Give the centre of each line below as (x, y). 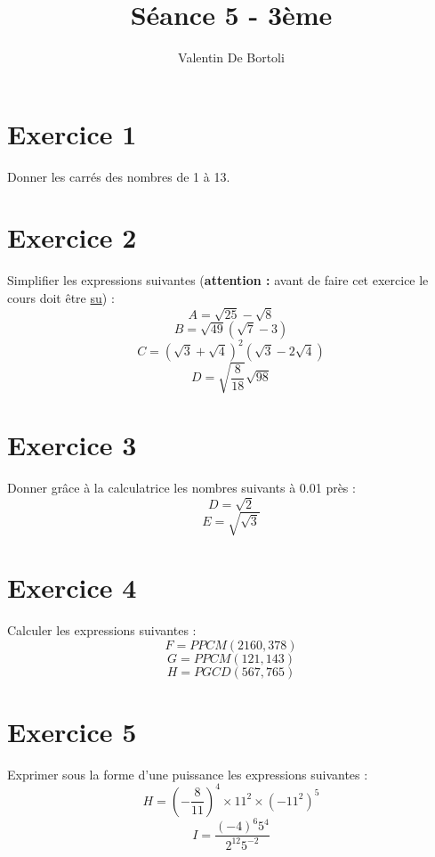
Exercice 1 (72, 133)
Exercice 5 (72, 731)
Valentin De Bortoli (231, 57)
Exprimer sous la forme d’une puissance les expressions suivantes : (188, 774)
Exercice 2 (72, 237)
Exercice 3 (72, 445)
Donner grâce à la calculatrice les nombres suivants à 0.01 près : (181, 488)
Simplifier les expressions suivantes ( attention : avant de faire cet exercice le (218, 280)
